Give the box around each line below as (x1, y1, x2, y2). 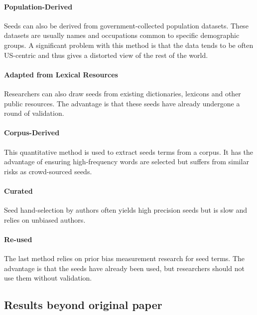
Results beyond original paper (4, 297, 162, 313)
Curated (4, 185, 33, 196)
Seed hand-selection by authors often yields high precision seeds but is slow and (4, 205, 247, 215)
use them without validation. (4, 273, 92, 283)
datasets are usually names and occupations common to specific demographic (4, 30, 240, 40)
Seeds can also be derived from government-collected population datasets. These (4, 20, 249, 30)
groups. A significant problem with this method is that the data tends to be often (4, 39, 254, 50)
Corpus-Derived (4, 127, 60, 138)
